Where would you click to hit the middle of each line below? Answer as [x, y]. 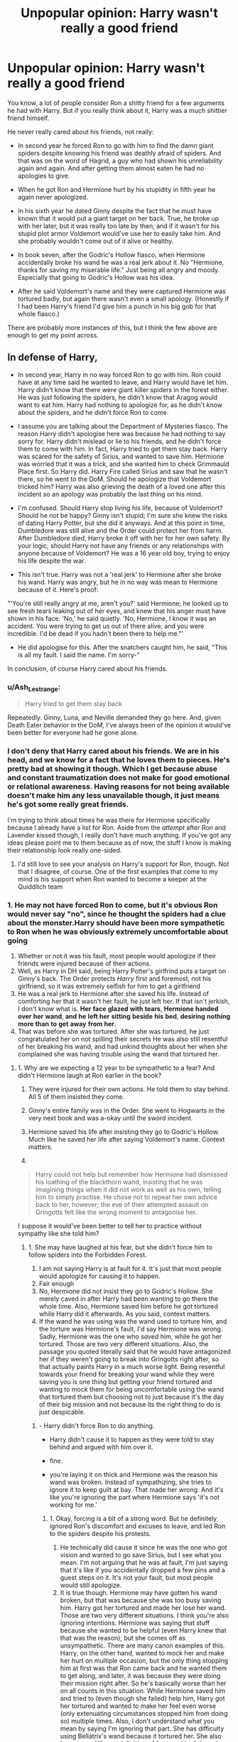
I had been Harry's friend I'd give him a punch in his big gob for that [117, 306]
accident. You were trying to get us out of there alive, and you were [106, 626]
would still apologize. [91, 1585]
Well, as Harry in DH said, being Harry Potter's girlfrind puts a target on [121, 970]
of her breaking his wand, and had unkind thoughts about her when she [122, 1046]
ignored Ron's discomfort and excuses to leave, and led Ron [137, 1526]
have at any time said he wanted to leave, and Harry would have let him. [123, 382]
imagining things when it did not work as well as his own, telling [128, 1189]
